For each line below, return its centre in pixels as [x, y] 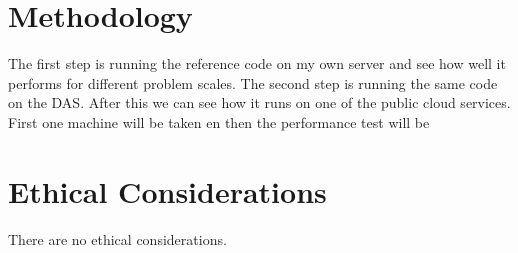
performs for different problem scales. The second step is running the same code [253, 82]
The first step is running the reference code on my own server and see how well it [257, 63]
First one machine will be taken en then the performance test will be [219, 121]
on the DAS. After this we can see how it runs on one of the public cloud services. [259, 102]
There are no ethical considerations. [117, 238]
